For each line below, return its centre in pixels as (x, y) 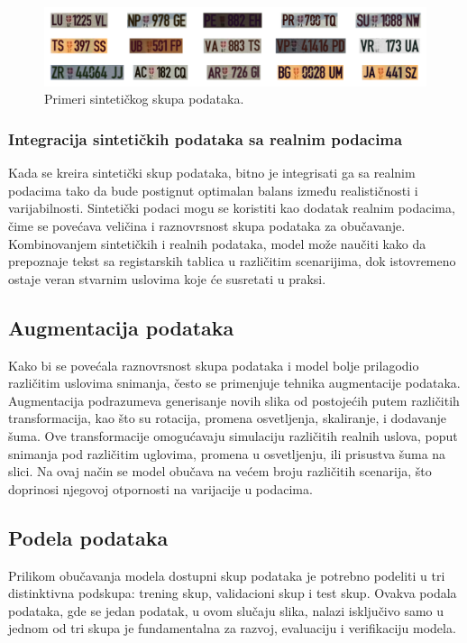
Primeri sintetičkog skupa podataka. (144, 99)
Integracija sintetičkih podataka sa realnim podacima (206, 138)
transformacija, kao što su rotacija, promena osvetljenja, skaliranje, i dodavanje (227, 418)
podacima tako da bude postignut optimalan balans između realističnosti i (213, 190)
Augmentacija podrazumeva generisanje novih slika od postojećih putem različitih (234, 400)
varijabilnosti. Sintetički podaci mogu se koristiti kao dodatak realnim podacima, (232, 208)
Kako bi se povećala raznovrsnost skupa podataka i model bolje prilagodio (214, 365)
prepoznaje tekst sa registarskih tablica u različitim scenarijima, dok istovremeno (232, 261)
